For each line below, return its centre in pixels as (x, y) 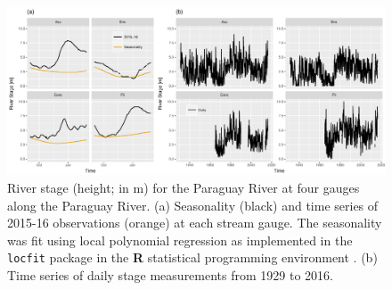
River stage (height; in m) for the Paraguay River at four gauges (184, 187)
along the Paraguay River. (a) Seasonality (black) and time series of (193, 205)
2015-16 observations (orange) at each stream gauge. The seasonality (195, 223)
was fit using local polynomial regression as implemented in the (180, 240)
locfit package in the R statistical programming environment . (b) (192, 257)
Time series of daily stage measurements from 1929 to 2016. (170, 275)
